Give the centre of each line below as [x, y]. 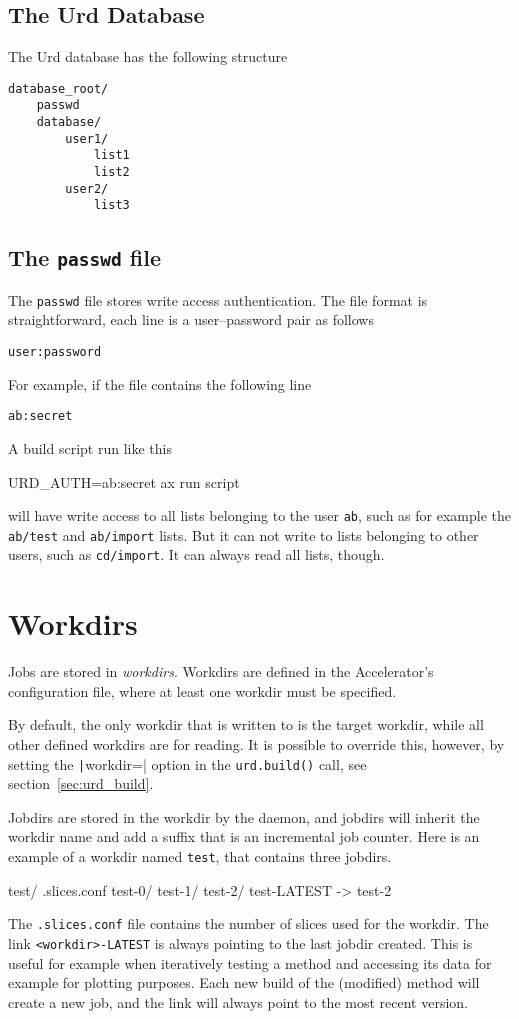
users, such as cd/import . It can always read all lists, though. [196, 554]
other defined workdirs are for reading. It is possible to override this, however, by [256, 744]
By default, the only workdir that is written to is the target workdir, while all [246, 724]
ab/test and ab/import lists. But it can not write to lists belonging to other [243, 534]
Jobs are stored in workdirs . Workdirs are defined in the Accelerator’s [221, 671]
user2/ [87, 188]
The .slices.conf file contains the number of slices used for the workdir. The [248, 923]
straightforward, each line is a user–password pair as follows [191, 319]
